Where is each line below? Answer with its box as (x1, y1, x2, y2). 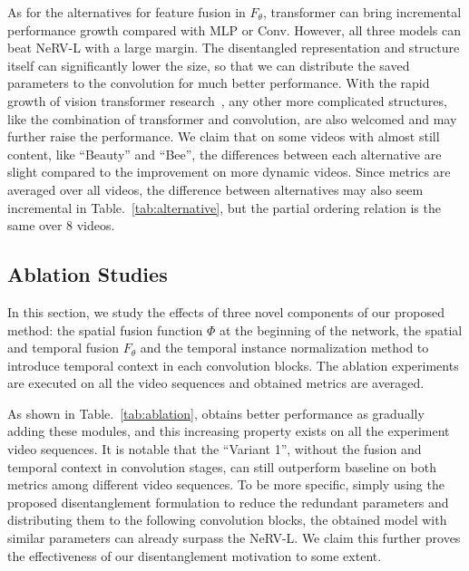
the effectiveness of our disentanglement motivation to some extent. (7, 546, 382, 565)
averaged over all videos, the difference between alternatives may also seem (7, 179, 424, 198)
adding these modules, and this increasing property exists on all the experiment (7, 421, 450, 440)
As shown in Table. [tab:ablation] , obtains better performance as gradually (7, 403, 425, 422)
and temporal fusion (7, 338, 120, 357)
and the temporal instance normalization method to (140, 338, 429, 357)
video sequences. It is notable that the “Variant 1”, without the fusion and (7, 440, 422, 459)
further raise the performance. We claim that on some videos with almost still (7, 127, 440, 146)
